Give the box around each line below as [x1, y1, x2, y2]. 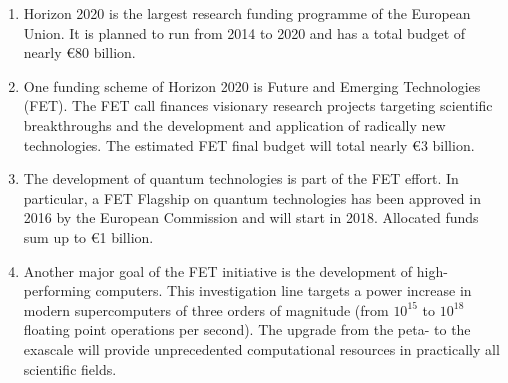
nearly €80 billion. [23, 42, 136, 63]
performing [23, 280, 91, 301]
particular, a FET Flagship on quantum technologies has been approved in [23, 187, 481, 208]
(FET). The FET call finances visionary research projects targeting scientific [23, 95, 493, 116]
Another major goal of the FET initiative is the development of [23, 260, 413, 281]
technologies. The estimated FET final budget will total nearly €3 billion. [23, 134, 475, 155]
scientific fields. [23, 358, 117, 379]
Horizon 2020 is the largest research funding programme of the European [23, 3, 471, 23]
